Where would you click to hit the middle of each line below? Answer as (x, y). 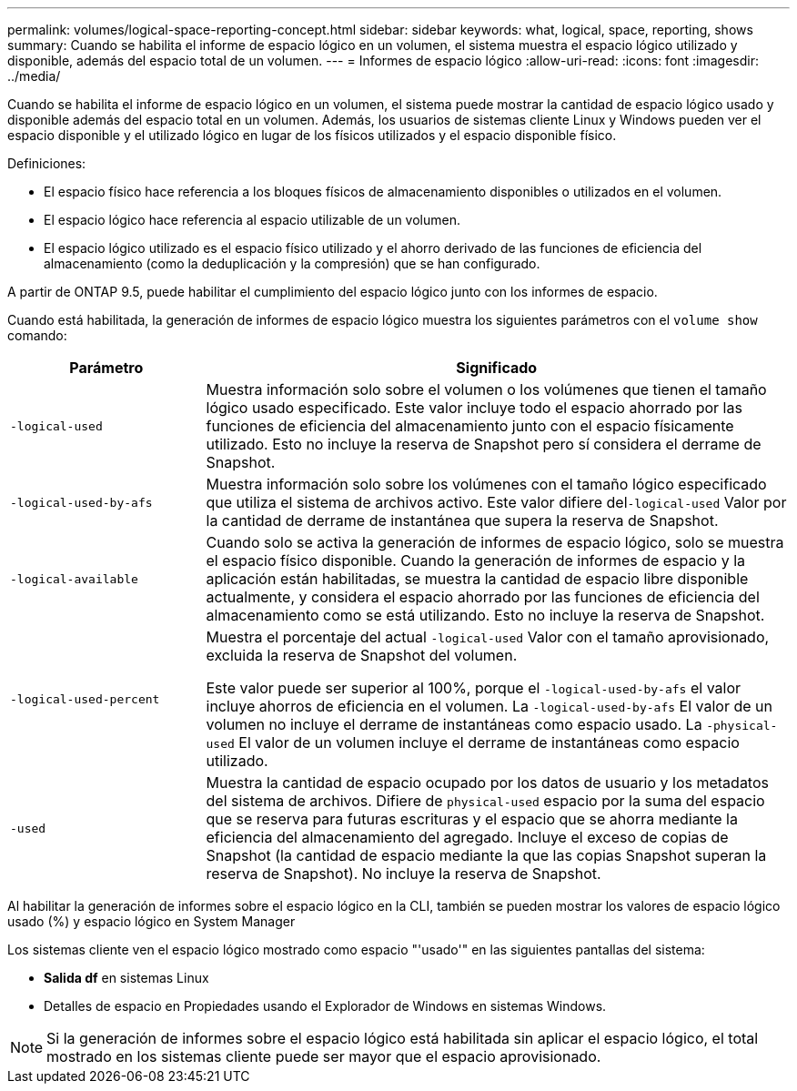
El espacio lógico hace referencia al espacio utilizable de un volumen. (252, 220)
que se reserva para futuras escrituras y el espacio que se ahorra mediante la (472, 819)
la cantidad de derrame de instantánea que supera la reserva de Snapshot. (462, 520)
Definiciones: (47, 163)
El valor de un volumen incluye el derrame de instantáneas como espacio (489, 742)
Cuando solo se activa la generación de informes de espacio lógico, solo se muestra (495, 542)
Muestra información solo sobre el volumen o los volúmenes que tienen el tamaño (486, 389)
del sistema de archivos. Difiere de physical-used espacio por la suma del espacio (485, 801)
